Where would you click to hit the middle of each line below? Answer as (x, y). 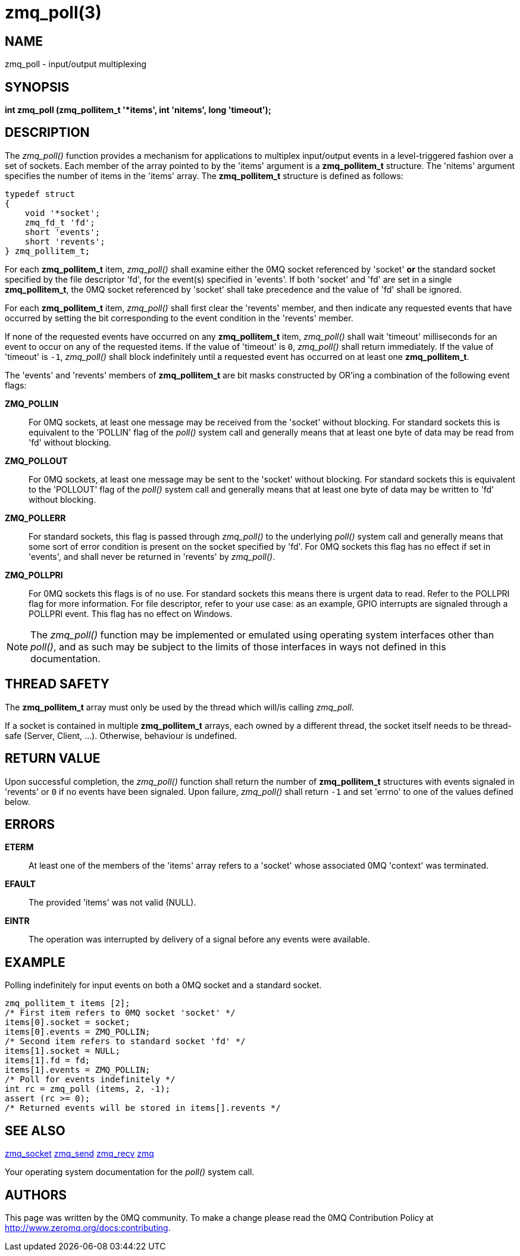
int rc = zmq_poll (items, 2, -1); (88, 1089)
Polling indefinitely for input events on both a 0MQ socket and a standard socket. (163, 985)
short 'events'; (62, 232)
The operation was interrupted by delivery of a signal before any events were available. (199, 939)
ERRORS (30, 824)
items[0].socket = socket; (68, 1022)
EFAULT (20, 884)
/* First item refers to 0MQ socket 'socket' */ (120, 1013)
